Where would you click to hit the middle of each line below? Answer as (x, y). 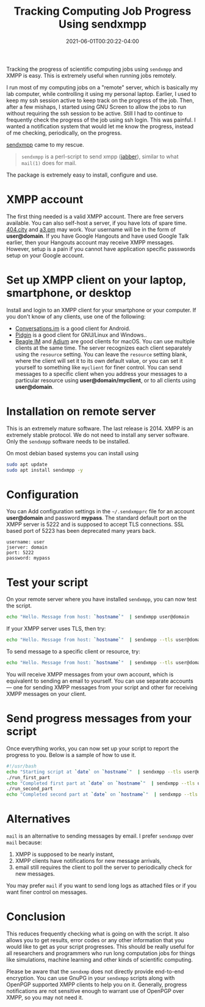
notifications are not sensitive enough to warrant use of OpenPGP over (95, 991)
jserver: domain (27, 547)
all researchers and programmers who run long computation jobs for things (101, 953)
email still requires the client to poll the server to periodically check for (103, 867)
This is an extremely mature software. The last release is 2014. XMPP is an (100, 428)
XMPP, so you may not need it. (45, 998)
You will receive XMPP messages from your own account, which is (90, 674)
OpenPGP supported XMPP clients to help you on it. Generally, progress (97, 984)
